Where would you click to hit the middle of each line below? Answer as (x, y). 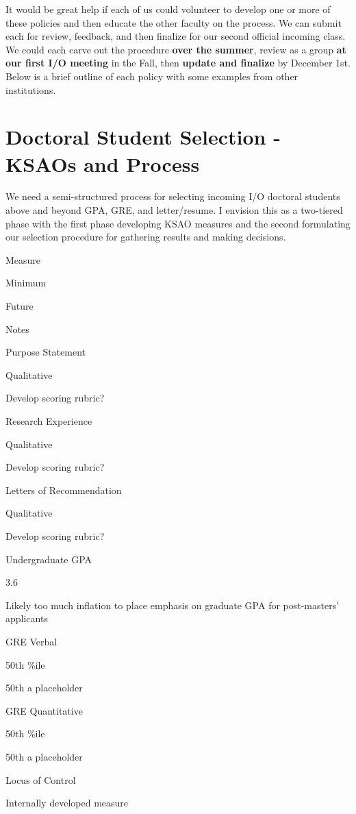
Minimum (26, 283)
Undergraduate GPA (49, 559)
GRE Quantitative (44, 710)
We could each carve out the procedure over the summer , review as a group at (176, 49)
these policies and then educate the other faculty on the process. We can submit (174, 22)
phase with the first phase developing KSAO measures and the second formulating (178, 223)
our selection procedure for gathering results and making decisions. (146, 237)
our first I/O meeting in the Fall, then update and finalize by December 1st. (178, 63)
